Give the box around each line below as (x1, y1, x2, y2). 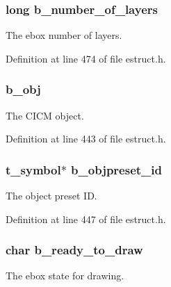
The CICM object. (6, 108, 84, 122)
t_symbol (6, 161, 61, 178)
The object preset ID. (6, 188, 97, 203)
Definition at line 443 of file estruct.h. (6, 131, 166, 146)
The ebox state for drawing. (6, 268, 124, 283)
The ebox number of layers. (6, 28, 122, 42)
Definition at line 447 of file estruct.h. (6, 211, 166, 226)
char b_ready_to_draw (6, 241, 143, 259)
